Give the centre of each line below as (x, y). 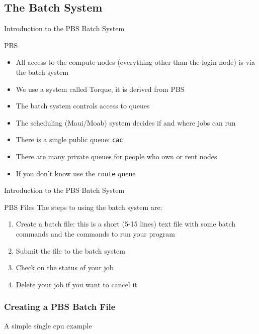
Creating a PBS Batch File (60, 307)
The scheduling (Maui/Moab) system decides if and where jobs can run (126, 122)
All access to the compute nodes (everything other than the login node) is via (135, 62)
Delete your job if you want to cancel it (76, 284)
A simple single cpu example (48, 325)
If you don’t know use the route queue (76, 173)
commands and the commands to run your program (95, 234)
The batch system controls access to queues (83, 106)
